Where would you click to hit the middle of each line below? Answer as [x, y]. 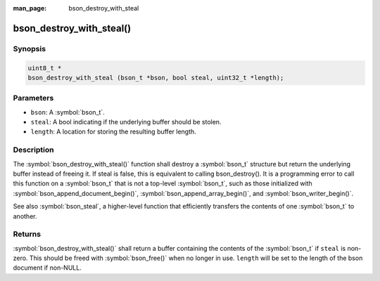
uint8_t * [45, 68]
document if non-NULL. [47, 268]
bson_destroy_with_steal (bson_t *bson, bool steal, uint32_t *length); [156, 78]
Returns [27, 234]
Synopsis [29, 48]
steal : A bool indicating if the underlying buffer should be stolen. [126, 122]
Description [33, 150]
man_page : [30, 8]
